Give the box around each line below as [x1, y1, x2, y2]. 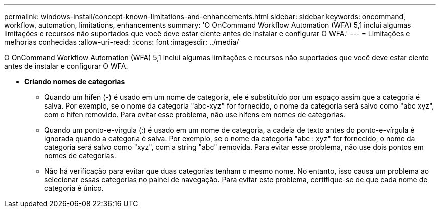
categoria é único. [44, 184, 104, 192]
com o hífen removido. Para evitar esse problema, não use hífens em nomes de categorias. [44, 110, 346, 119]
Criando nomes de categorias [24, 77, 125, 86]
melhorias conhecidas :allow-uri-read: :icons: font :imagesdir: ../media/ [4, 38, 239, 46]
